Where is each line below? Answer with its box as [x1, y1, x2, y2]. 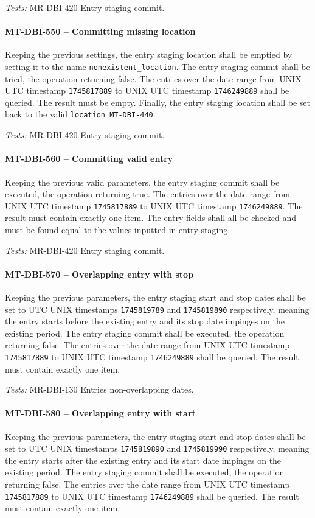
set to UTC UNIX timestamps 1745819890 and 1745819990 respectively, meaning [5, 442, 310, 455]
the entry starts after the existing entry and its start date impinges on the [5, 453, 282, 466]
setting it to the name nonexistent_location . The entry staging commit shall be [5, 60, 310, 72]
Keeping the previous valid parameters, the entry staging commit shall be [5, 175, 280, 188]
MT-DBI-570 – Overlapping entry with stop [5, 267, 194, 280]
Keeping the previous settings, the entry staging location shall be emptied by [5, 48, 292, 61]
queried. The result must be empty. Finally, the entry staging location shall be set [5, 96, 310, 108]
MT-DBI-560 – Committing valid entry [5, 152, 173, 165]
